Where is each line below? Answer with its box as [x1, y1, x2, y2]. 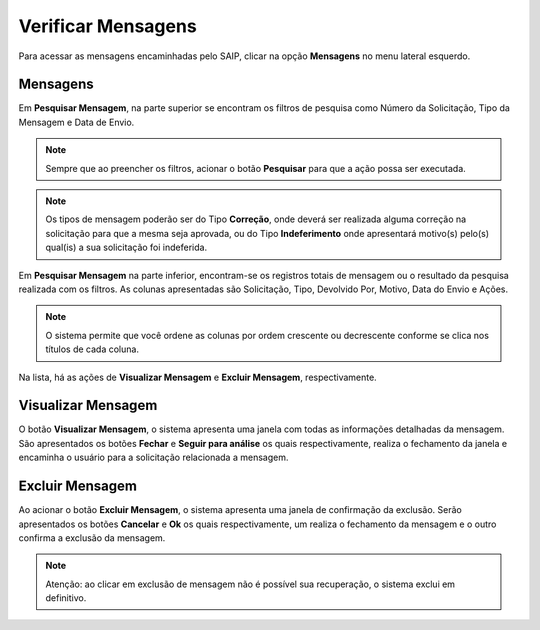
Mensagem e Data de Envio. [18, 116, 135, 128]
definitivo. [45, 592, 87, 604]
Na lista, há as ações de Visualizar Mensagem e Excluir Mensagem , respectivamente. [18, 371, 377, 383]
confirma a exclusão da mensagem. [18, 531, 166, 544]
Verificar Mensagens [18, 15, 197, 37]
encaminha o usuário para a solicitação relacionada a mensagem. [18, 451, 289, 464]
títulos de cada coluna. [45, 343, 140, 355]
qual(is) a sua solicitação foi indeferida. [45, 241, 208, 254]
